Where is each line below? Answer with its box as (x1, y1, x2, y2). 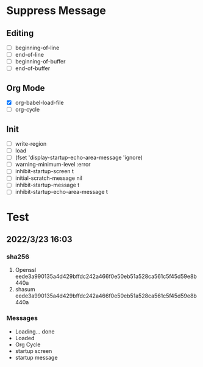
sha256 (6, 252, 29, 261)
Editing (6, 28, 34, 38)
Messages (6, 314, 38, 322)
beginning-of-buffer (15, 58, 66, 65)
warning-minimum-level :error (15, 161, 91, 168)
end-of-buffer (15, 65, 51, 72)
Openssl (15, 266, 37, 274)
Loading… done (15, 327, 55, 335)
